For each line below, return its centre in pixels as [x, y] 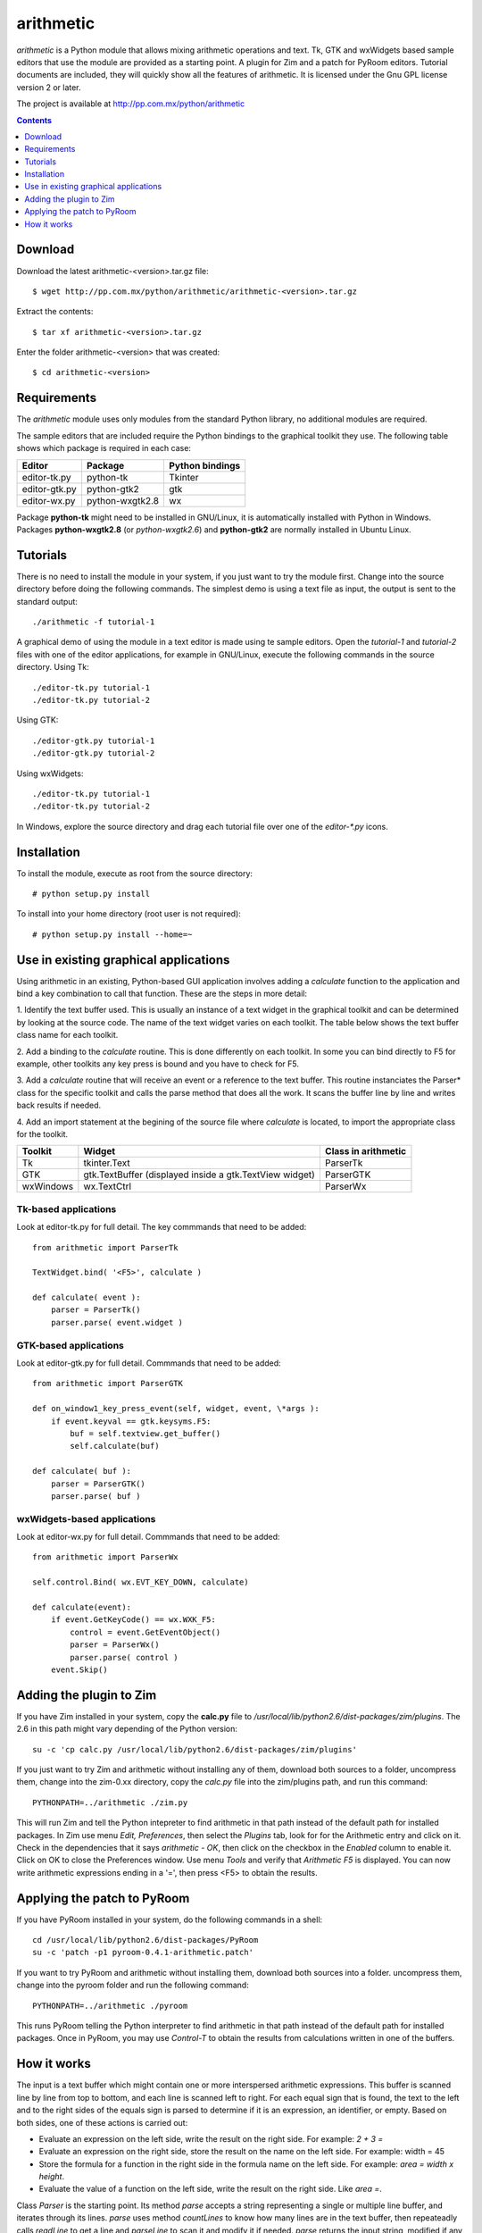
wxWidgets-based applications [86, 1518]
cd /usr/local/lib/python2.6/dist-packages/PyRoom [145, 1940]
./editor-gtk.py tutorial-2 [94, 753]
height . [52, 2177]
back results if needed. [59, 1105]
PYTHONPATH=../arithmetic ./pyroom [110, 2006]
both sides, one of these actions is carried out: [102, 2122]
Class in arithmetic [365, 1151]
